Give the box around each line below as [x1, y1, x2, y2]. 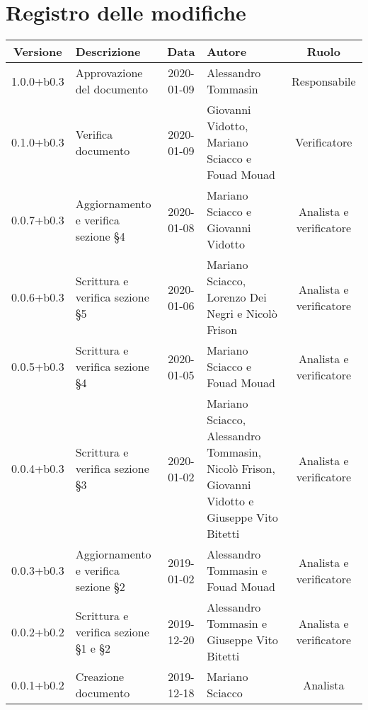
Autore [207, 43, 247, 60]
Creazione [75, 668, 125, 685]
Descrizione [75, 43, 141, 60]
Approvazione [75, 64, 143, 81]
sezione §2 [75, 578, 125, 595]
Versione [13, 43, 62, 60]
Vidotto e [207, 493, 254, 510]
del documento [75, 81, 148, 98]
